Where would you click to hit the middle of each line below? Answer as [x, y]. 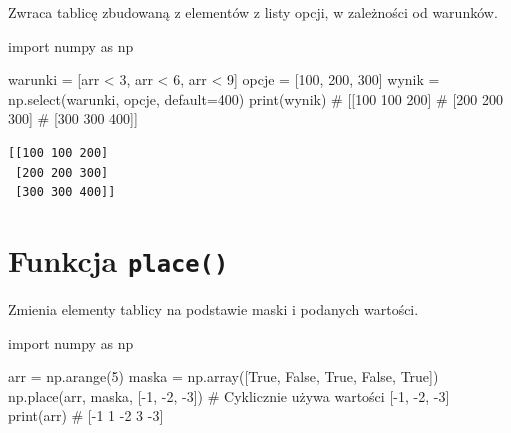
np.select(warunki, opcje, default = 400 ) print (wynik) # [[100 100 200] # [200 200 [255, 98]
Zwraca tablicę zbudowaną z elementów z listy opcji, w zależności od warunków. [253, 12]
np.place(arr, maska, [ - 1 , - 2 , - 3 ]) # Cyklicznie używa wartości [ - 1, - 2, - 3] [229, 395]
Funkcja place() [118, 259]
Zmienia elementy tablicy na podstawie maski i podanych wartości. [213, 309]
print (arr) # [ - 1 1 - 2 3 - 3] [86, 415]
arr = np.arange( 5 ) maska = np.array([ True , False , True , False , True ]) [223, 376]
